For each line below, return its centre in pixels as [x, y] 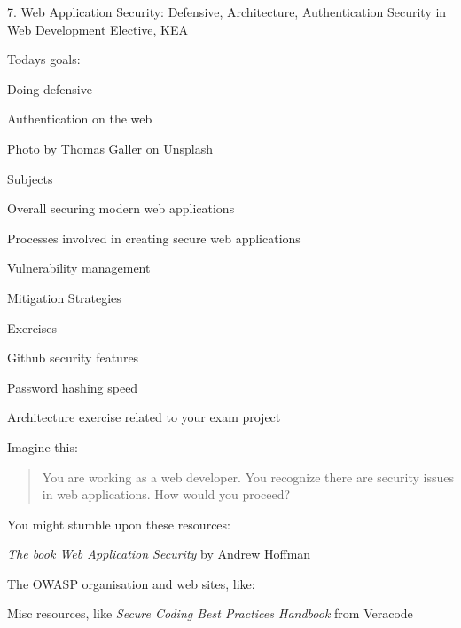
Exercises [32, 327]
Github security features [73, 358]
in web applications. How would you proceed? [166, 494]
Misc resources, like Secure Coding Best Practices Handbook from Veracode [210, 613]
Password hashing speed [73, 387]
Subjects [30, 178]
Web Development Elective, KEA [98, 29]
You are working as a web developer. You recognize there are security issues [248, 477]
